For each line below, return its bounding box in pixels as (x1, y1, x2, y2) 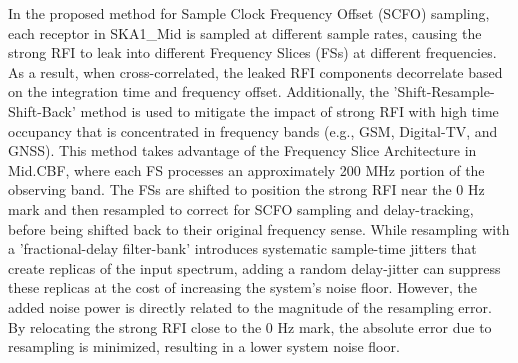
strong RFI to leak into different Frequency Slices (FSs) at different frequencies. (8, 42, 497, 63)
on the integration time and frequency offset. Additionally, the (8, 81, 389, 102)
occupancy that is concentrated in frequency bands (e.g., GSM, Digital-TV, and (8, 120, 498, 141)
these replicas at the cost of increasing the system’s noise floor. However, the (8, 277, 477, 298)
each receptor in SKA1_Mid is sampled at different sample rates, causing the (8, 22, 482, 43)
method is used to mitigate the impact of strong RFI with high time (80, 100, 499, 121)
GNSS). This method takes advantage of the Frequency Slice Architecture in (8, 140, 477, 161)
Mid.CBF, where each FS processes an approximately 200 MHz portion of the (8, 159, 485, 180)
